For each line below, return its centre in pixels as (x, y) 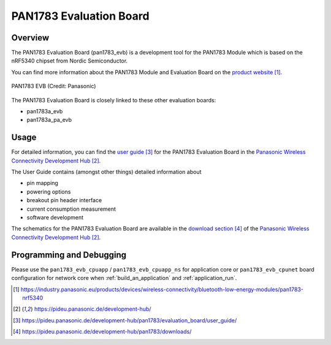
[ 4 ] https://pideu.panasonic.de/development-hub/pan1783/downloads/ (102, 332)
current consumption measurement (71, 209)
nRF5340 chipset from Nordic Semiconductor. (70, 61)
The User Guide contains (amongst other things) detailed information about (106, 172)
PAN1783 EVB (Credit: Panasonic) (54, 86)
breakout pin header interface (64, 200)
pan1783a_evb (45, 112)
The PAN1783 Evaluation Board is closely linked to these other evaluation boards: (114, 100)
